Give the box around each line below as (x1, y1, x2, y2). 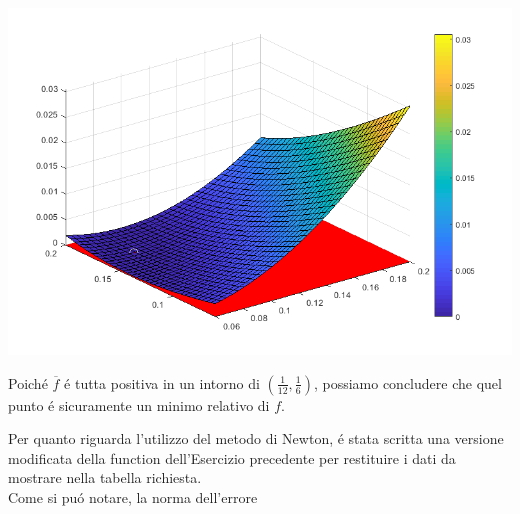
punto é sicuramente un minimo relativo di (8, 394, 270, 415)
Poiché (8, 372, 48, 393)
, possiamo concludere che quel (313, 372, 502, 393)
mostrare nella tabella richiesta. (8, 467, 202, 488)
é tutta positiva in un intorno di (64, 372, 260, 393)
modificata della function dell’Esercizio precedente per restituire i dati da (8, 447, 456, 468)
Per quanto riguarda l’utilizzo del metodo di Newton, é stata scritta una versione (8, 428, 504, 449)
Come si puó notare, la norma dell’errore (8, 487, 258, 508)
